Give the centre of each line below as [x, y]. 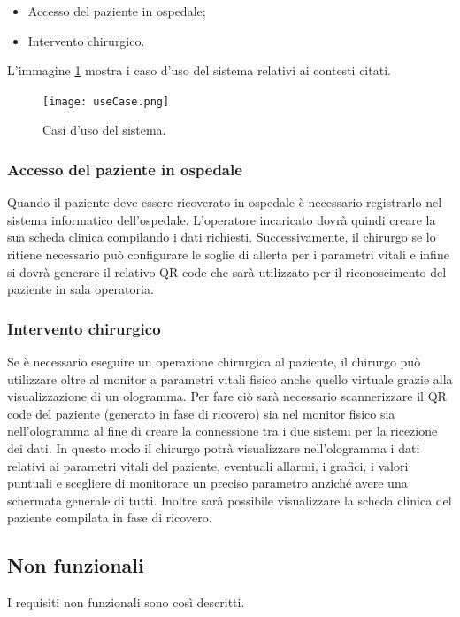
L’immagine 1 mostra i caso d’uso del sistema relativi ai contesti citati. [199, 70]
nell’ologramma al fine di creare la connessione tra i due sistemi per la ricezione [222, 431]
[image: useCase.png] [106, 101]
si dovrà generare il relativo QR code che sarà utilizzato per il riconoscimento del [227, 271]
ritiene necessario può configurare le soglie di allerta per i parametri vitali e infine [228, 255]
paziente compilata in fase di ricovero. [110, 517]
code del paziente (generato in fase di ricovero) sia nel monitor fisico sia [201, 413]
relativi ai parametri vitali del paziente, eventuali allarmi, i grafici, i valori [208, 465]
